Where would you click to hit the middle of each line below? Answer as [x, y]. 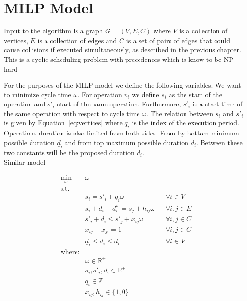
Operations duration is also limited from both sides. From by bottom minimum [122, 133]
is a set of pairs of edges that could [178, 40]
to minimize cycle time [38, 94]
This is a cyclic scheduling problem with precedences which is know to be [113, 59]
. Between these [219, 142]
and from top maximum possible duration [126, 142]
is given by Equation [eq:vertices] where [63, 123]
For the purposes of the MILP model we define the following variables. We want [123, 85]
